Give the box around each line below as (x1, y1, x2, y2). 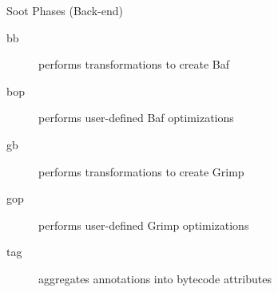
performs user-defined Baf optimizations (38, 109, 234, 126)
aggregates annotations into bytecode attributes (38, 270, 272, 286)
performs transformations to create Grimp (38, 163, 244, 180)
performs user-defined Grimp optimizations (38, 216, 249, 233)
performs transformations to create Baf (38, 56, 230, 73)
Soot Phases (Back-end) (6, 2, 123, 18)
